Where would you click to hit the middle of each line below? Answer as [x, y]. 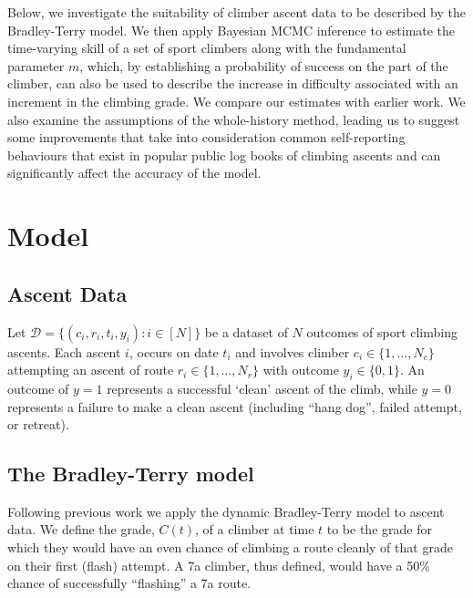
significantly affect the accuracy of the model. [134, 173]
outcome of [38, 388]
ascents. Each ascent [64, 351]
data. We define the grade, [81, 529]
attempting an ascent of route [91, 370]
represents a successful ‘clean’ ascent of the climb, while [262, 388]
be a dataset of [246, 331]
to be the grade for [379, 529]
